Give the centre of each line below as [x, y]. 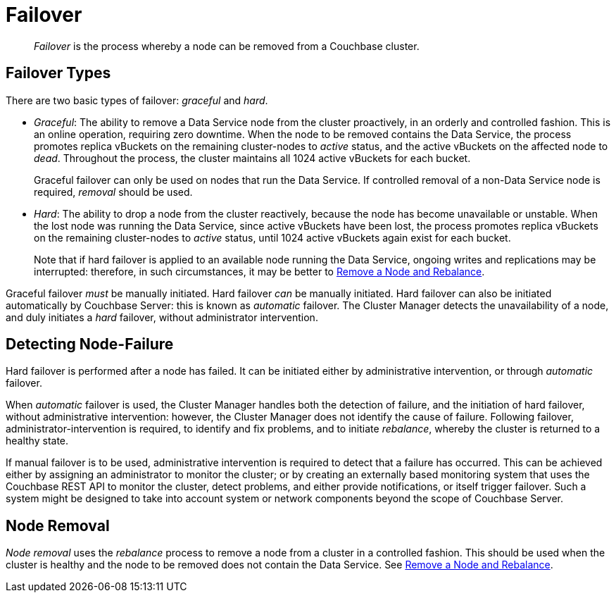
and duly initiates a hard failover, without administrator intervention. [162, 317]
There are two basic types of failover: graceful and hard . [137, 100]
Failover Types [58, 73]
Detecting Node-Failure [90, 344]
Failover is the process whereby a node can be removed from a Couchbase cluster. [227, 46]
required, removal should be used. [113, 192]
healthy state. [37, 441]
